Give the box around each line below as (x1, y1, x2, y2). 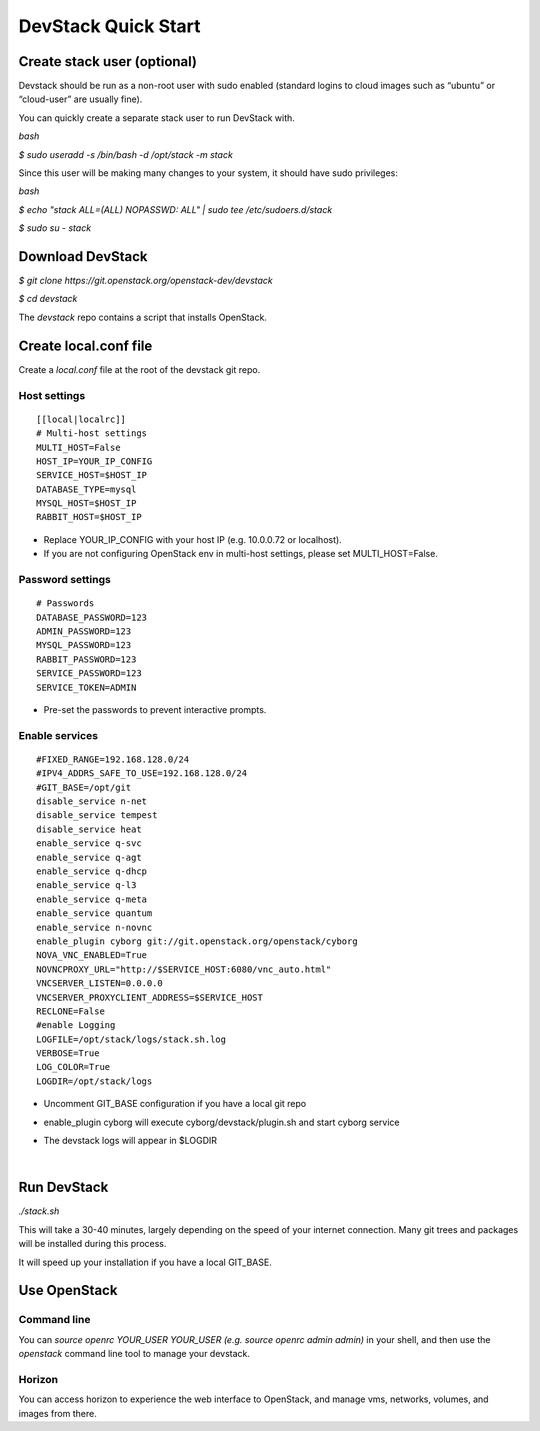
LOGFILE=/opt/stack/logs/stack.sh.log (36, 1033, 227, 1045)
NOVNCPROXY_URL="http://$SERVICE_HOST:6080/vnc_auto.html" (36, 963, 332, 975)
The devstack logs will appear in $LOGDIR (43, 1135, 218, 1147)
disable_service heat (36, 823, 142, 835)
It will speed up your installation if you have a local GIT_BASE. (18, 1256, 272, 1268)
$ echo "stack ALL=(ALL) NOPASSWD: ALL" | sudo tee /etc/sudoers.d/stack (18, 203, 333, 215)
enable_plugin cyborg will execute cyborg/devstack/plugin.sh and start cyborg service (43, 1116, 400, 1128)
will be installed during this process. (18, 1238, 167, 1250)
